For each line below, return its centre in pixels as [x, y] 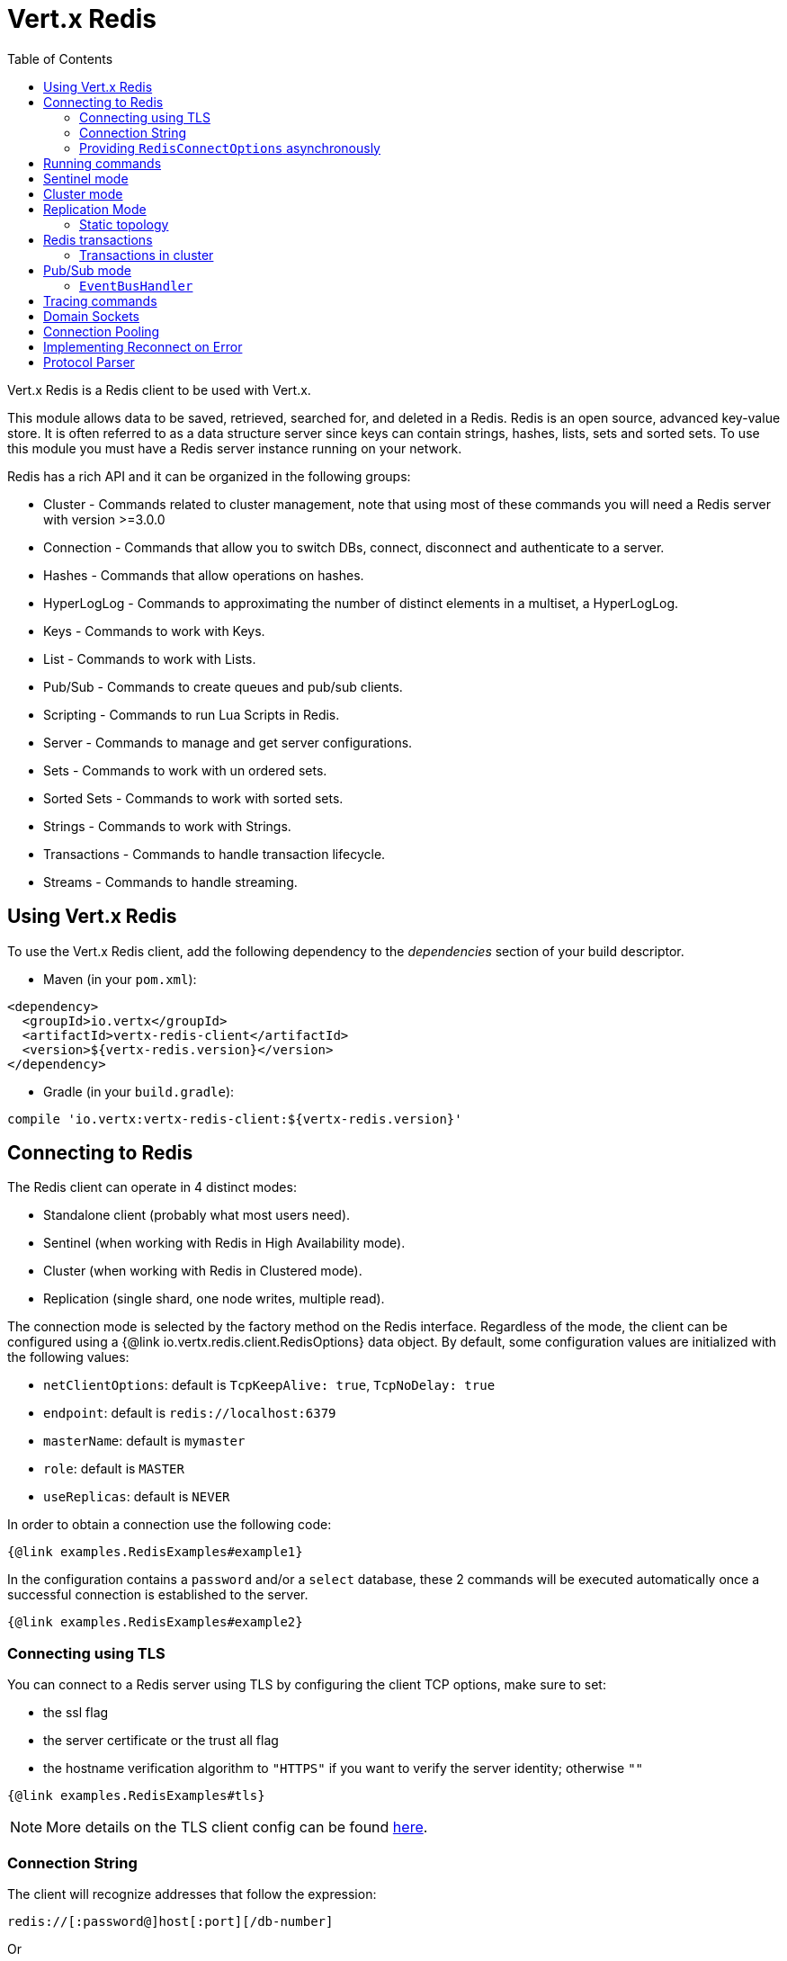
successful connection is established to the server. [158, 1595]
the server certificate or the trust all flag [161, 1741]
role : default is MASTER [114, 1469]
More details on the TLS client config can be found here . [237, 1827]
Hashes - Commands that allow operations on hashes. [204, 575]
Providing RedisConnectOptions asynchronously [230, 148]
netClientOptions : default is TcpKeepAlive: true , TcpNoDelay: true [269, 1385]
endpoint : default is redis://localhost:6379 [190, 1413]
